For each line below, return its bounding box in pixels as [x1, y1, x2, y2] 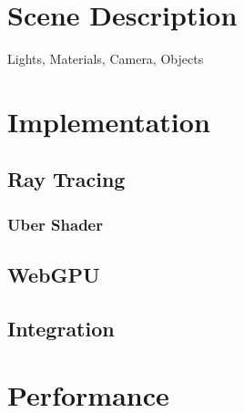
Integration [7, 314, 115, 342]
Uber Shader [7, 212, 103, 235]
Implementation [7, 102, 210, 139]
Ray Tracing [7, 165, 126, 193]
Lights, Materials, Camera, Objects [7, 49, 204, 68]
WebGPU [7, 261, 100, 289]
